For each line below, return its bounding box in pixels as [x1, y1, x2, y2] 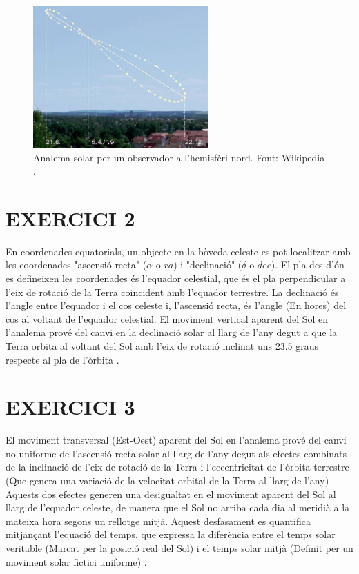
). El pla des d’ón [271, 257, 345, 272]
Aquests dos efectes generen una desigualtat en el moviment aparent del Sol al [6, 486, 336, 501]
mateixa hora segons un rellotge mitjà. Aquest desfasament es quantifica [6, 513, 311, 528]
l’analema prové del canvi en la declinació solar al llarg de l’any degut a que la [6, 325, 338, 339]
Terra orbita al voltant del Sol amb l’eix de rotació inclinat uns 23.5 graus [6, 338, 319, 353]
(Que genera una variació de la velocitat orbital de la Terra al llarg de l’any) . [6, 473, 335, 488]
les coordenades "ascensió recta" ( [6, 257, 147, 272]
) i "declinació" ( [173, 257, 242, 272]
